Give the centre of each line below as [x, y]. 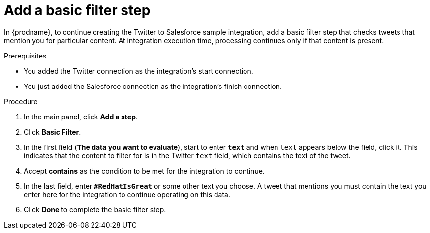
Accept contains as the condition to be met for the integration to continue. [144, 171]
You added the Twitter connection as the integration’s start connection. [138, 71]
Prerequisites [25, 56]
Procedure [21, 101]
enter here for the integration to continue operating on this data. [127, 194]
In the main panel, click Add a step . [81, 116]
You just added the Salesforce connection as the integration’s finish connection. [153, 86]
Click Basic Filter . [52, 132]
